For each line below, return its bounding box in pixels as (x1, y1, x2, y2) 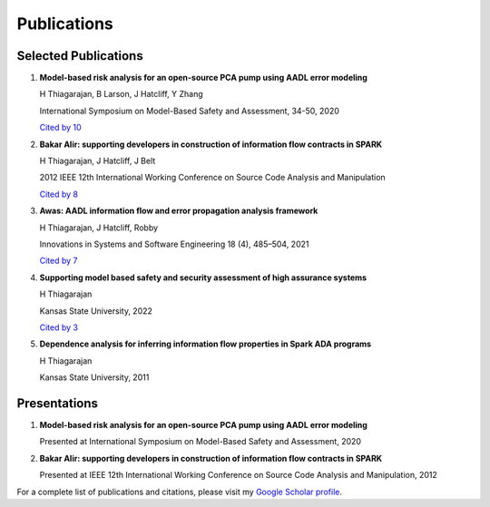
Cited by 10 (39, 122, 82, 133)
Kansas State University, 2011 (39, 372, 150, 383)
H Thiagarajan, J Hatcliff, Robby (39, 222, 159, 233)
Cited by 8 (39, 189, 79, 200)
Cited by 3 (39, 322, 79, 333)
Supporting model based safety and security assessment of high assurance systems (39, 272, 367, 283)
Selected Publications (16, 48, 144, 63)
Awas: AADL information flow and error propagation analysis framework (39, 205, 318, 217)
